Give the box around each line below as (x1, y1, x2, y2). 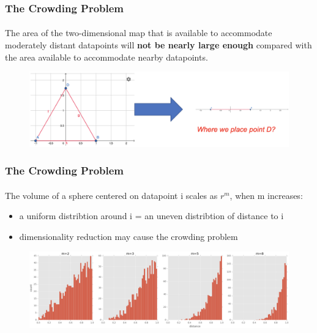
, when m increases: (229, 189, 303, 201)
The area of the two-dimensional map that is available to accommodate (5, 26, 272, 39)
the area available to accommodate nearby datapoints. (5, 50, 208, 63)
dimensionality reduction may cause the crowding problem (19, 230, 238, 242)
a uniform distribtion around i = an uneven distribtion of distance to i (19, 209, 284, 222)
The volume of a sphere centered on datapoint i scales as (5, 189, 218, 201)
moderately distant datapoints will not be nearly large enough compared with (5, 39, 312, 51)
